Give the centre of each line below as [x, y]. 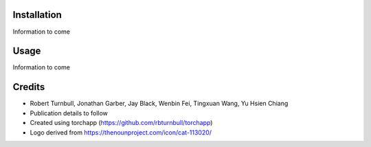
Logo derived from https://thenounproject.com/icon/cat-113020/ [121, 132]
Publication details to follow [69, 113]
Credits [29, 87]
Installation [37, 15]
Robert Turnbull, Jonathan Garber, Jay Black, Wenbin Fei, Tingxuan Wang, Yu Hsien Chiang [159, 104]
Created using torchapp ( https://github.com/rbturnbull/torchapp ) [121, 123]
